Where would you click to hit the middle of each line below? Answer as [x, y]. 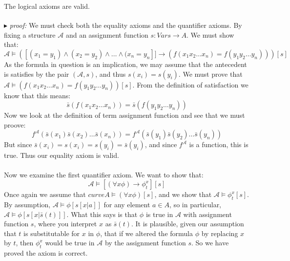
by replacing [220, 233]
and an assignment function [107, 34]
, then [25, 243]
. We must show [210, 34]
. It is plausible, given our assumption [187, 224]
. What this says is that [102, 214]
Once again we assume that [45, 194]
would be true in [70, 243]
